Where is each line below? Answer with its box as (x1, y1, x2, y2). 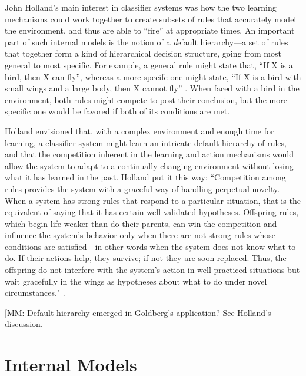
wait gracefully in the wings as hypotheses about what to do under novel (5, 275, 267, 287)
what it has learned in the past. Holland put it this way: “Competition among (5, 171, 286, 183)
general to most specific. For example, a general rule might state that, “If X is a (5, 58, 293, 71)
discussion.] (5, 318, 45, 330)
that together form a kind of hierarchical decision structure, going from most (5, 47, 281, 60)
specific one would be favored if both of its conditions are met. (5, 105, 230, 117)
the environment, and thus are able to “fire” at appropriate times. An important (5, 24, 295, 37)
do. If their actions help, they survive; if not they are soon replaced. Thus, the (5, 252, 287, 264)
